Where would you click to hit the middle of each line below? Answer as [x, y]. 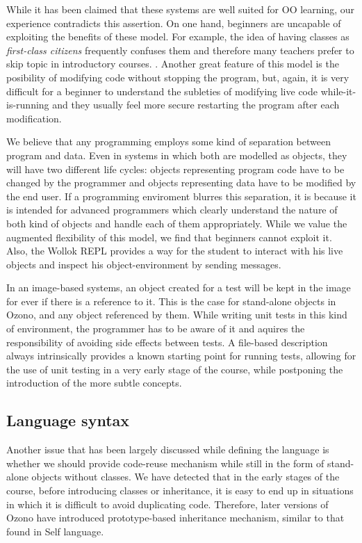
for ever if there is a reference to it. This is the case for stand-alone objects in [171, 301]
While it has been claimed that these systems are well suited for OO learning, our [181, 9]
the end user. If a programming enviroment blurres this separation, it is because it [181, 196]
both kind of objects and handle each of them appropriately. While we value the [177, 223]
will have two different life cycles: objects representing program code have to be [175, 169]
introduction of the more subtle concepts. [94, 383]
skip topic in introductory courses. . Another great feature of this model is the [173, 64]
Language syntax [68, 420]
